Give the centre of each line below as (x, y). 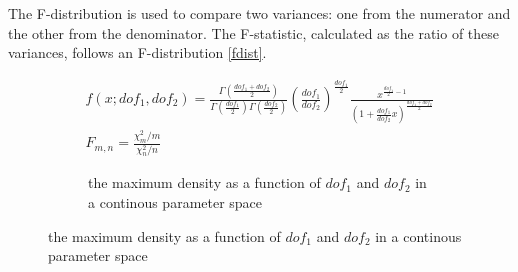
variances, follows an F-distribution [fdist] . (137, 52)
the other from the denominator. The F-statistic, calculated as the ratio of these (254, 32)
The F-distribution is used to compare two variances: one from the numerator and (259, 13)
